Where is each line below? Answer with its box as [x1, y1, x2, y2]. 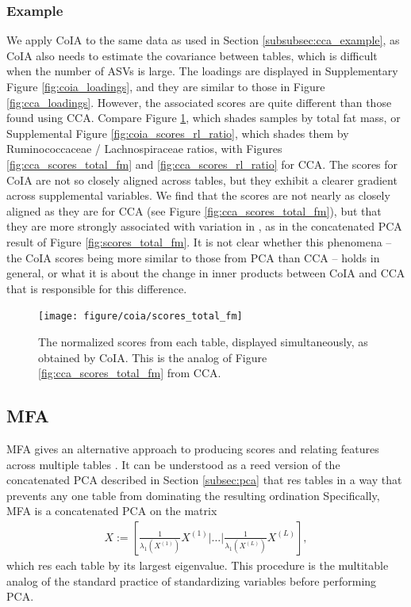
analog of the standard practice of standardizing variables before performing [6, 572, 377, 589]
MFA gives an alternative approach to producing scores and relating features [6, 440, 379, 456]
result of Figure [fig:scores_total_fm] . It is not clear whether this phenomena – [6, 233, 392, 250]
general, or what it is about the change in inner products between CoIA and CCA [6, 265, 405, 281]
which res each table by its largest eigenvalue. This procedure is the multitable [6, 556, 389, 573]
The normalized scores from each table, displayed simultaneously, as [38, 333, 368, 349]
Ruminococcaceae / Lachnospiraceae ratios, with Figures [6, 140, 282, 157]
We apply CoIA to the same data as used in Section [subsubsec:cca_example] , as [6, 32, 400, 48]
